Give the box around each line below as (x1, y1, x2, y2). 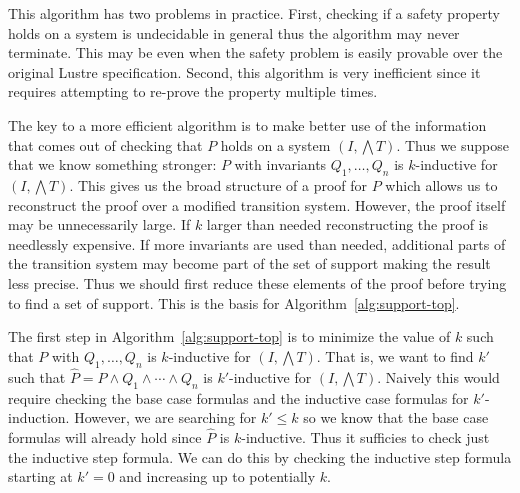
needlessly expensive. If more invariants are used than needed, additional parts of (8, 233, 506, 254)
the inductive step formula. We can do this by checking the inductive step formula (8, 446, 512, 467)
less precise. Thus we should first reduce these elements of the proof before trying (8, 272, 507, 293)
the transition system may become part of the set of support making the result (8, 253, 491, 274)
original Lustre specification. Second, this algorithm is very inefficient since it (8, 61, 481, 82)
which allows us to (385, 174, 498, 195)
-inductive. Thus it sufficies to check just (241, 426, 490, 447)
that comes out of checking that (8, 134, 203, 155)
